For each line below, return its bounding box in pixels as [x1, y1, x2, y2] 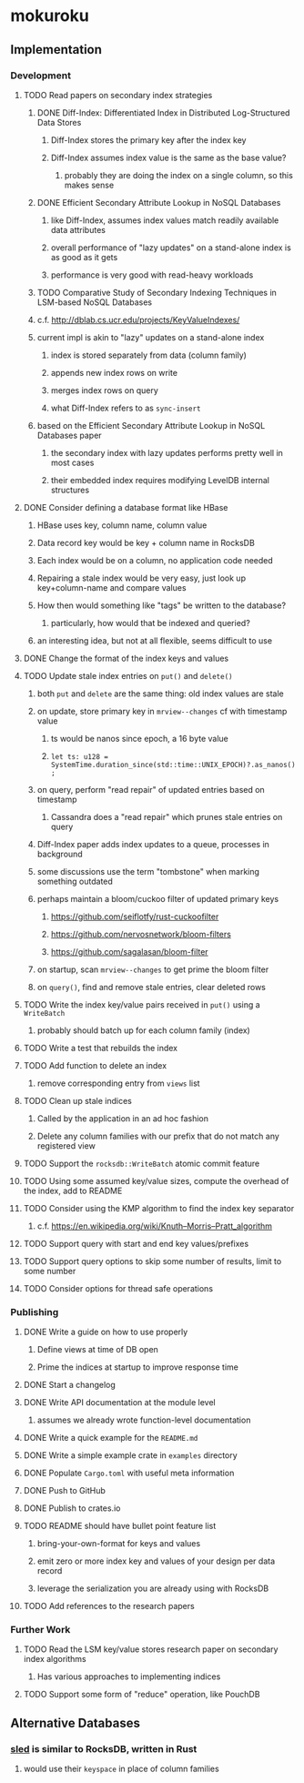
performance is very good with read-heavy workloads [50, 269, 254, 280]
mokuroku [10, 5, 89, 26]
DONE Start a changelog [23, 1380, 117, 1391]
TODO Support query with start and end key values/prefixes [23, 1238, 249, 1249]
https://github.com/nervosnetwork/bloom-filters [50, 928, 231, 939]
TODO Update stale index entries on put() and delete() [23, 670, 233, 681]
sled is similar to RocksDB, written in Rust [10, 1742, 198, 1755]
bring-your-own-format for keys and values [36, 1538, 201, 1549]
